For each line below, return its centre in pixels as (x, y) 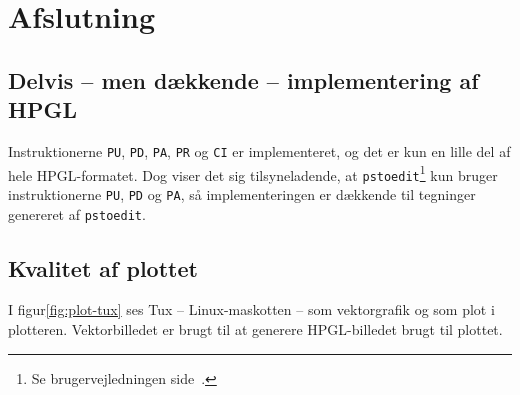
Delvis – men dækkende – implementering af (243, 79)
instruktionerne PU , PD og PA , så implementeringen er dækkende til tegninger (242, 193)
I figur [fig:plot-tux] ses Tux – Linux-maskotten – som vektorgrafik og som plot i (251, 309)
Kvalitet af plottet (103, 267)
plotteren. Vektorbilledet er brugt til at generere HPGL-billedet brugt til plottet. (255, 329)
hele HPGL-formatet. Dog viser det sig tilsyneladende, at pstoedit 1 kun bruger (253, 173)
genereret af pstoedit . (77, 213)
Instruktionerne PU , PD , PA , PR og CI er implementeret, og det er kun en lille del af (259, 150)
